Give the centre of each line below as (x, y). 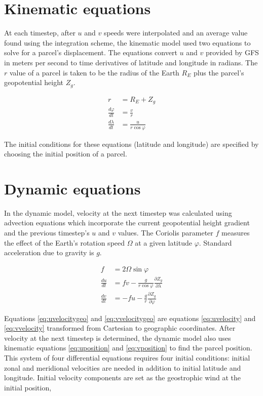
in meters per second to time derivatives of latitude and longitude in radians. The (131, 62)
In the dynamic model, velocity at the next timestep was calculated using (118, 212)
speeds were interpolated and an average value (176, 33)
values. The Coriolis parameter (165, 233)
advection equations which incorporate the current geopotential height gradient (127, 223)
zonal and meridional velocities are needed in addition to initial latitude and (123, 367)
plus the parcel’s (219, 72)
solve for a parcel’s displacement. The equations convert (91, 52)
